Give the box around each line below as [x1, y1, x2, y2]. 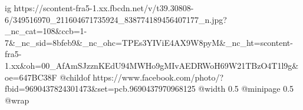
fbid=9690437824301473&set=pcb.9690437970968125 [5, 82, 196, 95]
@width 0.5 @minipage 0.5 [198, 82, 294, 95]
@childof [60, 71, 90, 83]
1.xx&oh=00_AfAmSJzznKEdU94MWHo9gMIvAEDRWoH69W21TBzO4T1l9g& [5, 59, 299, 71]
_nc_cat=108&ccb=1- [5, 25, 87, 37]
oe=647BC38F [5, 71, 57, 83]
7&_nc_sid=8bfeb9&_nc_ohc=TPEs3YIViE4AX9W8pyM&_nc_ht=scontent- [5, 36, 293, 48]
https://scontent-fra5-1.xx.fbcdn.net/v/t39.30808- [14, 2, 194, 14]
